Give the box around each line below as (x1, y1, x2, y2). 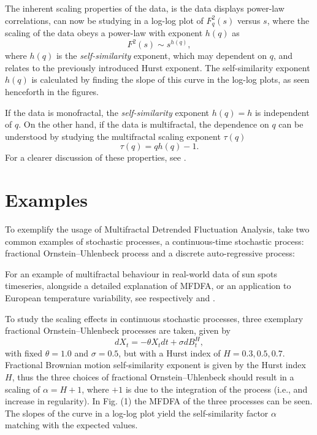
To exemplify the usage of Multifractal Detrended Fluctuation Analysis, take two (5, 223, 310, 236)
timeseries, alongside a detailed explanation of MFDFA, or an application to (5, 279, 291, 292)
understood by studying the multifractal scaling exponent (5, 129, 221, 142)
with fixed (5, 346, 43, 359)
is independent (254, 106, 310, 118)
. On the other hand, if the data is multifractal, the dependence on (18, 118, 269, 131)
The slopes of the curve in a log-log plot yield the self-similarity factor (5, 406, 269, 419)
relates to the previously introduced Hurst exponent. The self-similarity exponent (5, 61, 310, 74)
